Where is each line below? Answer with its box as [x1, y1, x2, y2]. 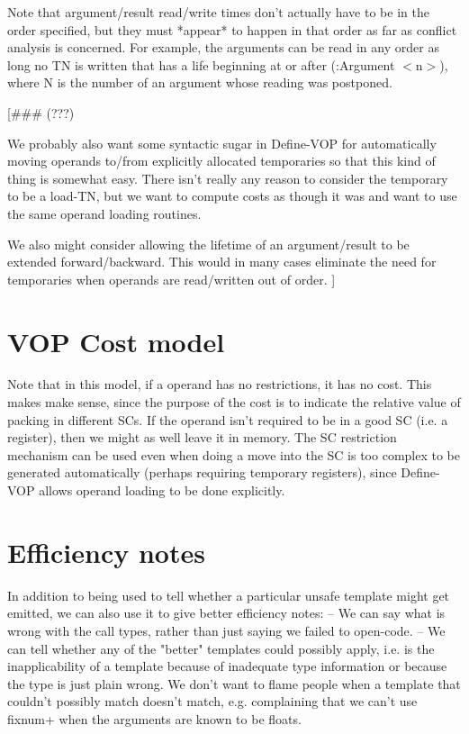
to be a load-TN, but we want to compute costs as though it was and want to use [7, 186, 457, 205]
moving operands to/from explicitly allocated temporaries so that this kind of [7, 151, 436, 170]
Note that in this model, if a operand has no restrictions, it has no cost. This [7, 375, 432, 394]
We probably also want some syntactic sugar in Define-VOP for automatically [7, 133, 437, 152]
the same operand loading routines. [7, 204, 202, 222]
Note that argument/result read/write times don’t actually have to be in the [7, 3, 429, 21]
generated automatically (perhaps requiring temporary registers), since [7, 463, 397, 482]
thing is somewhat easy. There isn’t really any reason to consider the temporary [7, 168, 448, 187]
